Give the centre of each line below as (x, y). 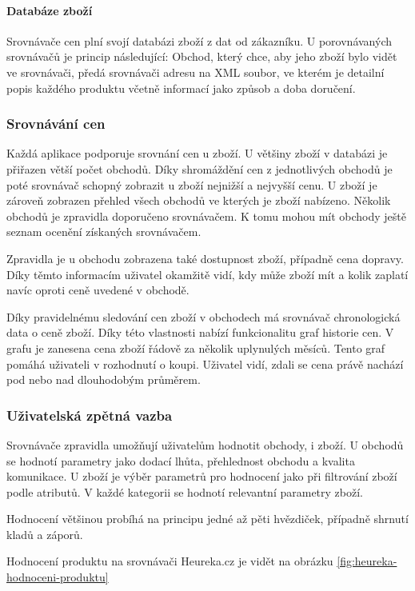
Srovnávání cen (56, 124)
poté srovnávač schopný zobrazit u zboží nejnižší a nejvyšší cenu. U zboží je (192, 184)
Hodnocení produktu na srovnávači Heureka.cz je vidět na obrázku (170, 561)
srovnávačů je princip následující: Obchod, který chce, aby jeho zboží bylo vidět (202, 56)
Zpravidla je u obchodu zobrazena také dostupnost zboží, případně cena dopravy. (205, 258)
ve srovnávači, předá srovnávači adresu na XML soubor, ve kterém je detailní (196, 72)
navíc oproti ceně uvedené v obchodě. (98, 290)
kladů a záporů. (45, 534)
